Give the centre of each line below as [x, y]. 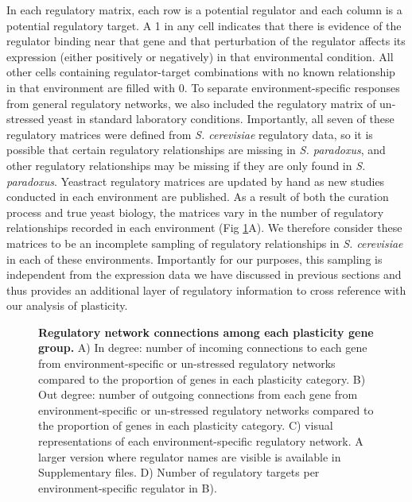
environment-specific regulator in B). [128, 487]
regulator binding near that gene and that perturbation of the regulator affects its [206, 41]
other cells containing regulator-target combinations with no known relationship [201, 72]
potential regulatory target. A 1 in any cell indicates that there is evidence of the [204, 25]
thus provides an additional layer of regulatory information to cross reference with [206, 290]
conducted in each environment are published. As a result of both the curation [198, 197]
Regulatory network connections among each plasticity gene [206, 332]
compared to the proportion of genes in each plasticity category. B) [202, 378]
